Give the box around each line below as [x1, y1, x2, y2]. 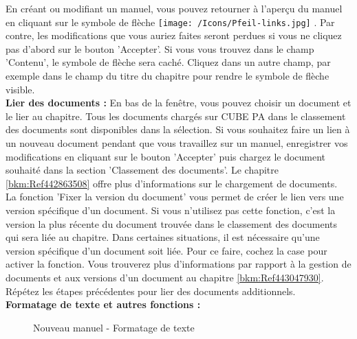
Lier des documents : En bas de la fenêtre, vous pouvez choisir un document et [6, 95, 351, 110]
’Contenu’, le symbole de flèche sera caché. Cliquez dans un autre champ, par [6, 55, 331, 69]
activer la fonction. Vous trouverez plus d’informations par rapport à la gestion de [6, 257, 351, 271]
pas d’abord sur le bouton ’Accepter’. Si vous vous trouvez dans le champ [6, 41, 314, 56]
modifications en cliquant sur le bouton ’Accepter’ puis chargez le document [6, 149, 326, 163]
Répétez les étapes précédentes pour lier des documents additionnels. [6, 283, 296, 298]
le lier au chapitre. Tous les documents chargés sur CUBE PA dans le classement [6, 108, 346, 123]
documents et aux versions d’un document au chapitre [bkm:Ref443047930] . [6, 270, 324, 284]
